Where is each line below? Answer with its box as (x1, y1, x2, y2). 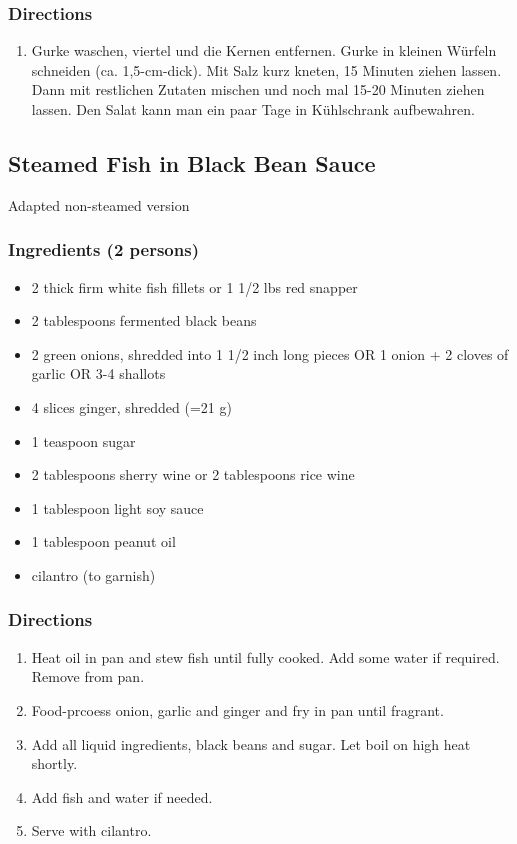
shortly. (31, 753, 78, 774)
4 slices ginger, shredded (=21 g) (31, 396, 232, 417)
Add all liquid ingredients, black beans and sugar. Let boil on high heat (31, 733, 471, 754)
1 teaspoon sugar (31, 430, 136, 451)
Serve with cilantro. (31, 820, 152, 841)
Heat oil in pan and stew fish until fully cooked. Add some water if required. (31, 646, 500, 667)
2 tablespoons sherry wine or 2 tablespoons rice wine (31, 464, 355, 485)
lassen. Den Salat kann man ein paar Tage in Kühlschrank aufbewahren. (31, 99, 475, 119)
